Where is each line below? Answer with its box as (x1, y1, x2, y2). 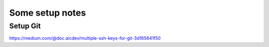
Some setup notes (9, 7, 86, 18)
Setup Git (9, 22, 41, 30)
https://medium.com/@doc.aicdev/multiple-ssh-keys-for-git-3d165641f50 (9, 35, 161, 41)
